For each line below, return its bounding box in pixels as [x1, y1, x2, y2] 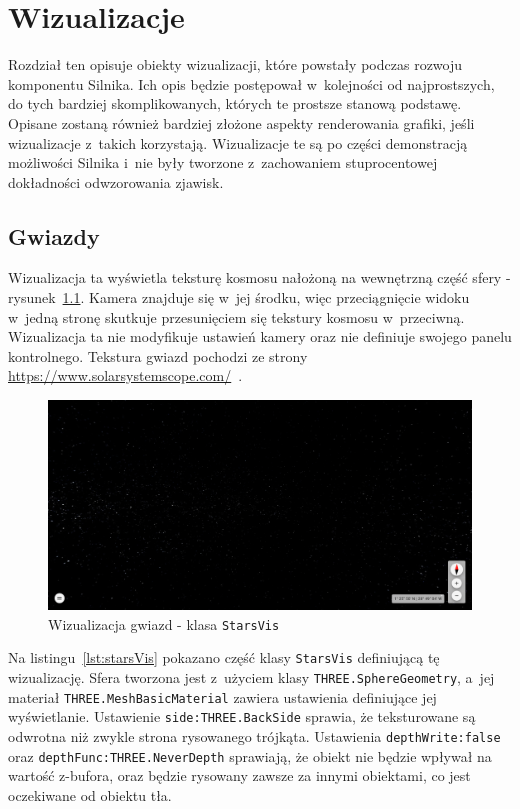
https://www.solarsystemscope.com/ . [8, 365, 243, 386]
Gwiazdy [8, 220, 100, 251]
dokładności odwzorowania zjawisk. [8, 171, 224, 192]
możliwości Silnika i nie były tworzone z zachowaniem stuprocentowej [8, 152, 438, 173]
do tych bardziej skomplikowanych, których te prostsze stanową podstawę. [8, 93, 462, 114]
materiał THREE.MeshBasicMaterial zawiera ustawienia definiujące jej [8, 686, 437, 707]
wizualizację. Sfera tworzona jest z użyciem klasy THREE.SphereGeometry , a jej [8, 666, 495, 687]
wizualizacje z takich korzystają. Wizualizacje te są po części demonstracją [8, 132, 468, 153]
